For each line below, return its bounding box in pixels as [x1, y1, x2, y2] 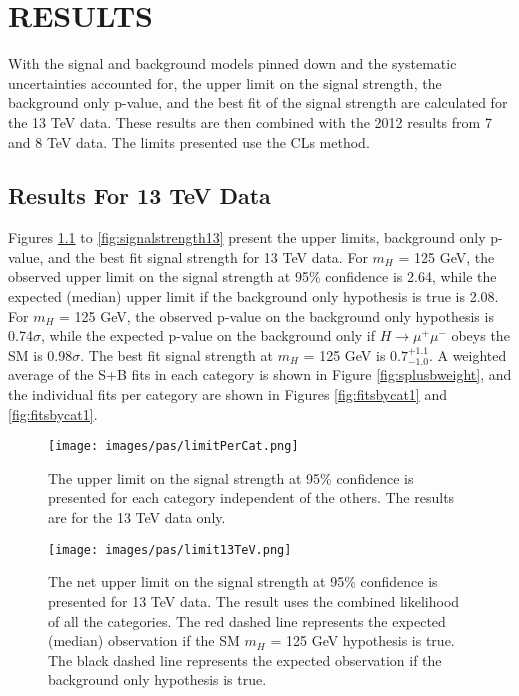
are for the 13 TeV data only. [48, 507, 226, 528]
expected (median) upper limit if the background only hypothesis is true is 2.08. [8, 286, 499, 307]
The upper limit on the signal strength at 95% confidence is [48, 467, 414, 488]
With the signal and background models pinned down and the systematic [8, 53, 457, 74]
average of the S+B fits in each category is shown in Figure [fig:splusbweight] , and [8, 364, 512, 385]
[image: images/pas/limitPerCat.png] [48, 439, 299, 454]
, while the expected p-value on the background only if [40, 325, 376, 346]
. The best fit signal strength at [80, 344, 274, 365]
